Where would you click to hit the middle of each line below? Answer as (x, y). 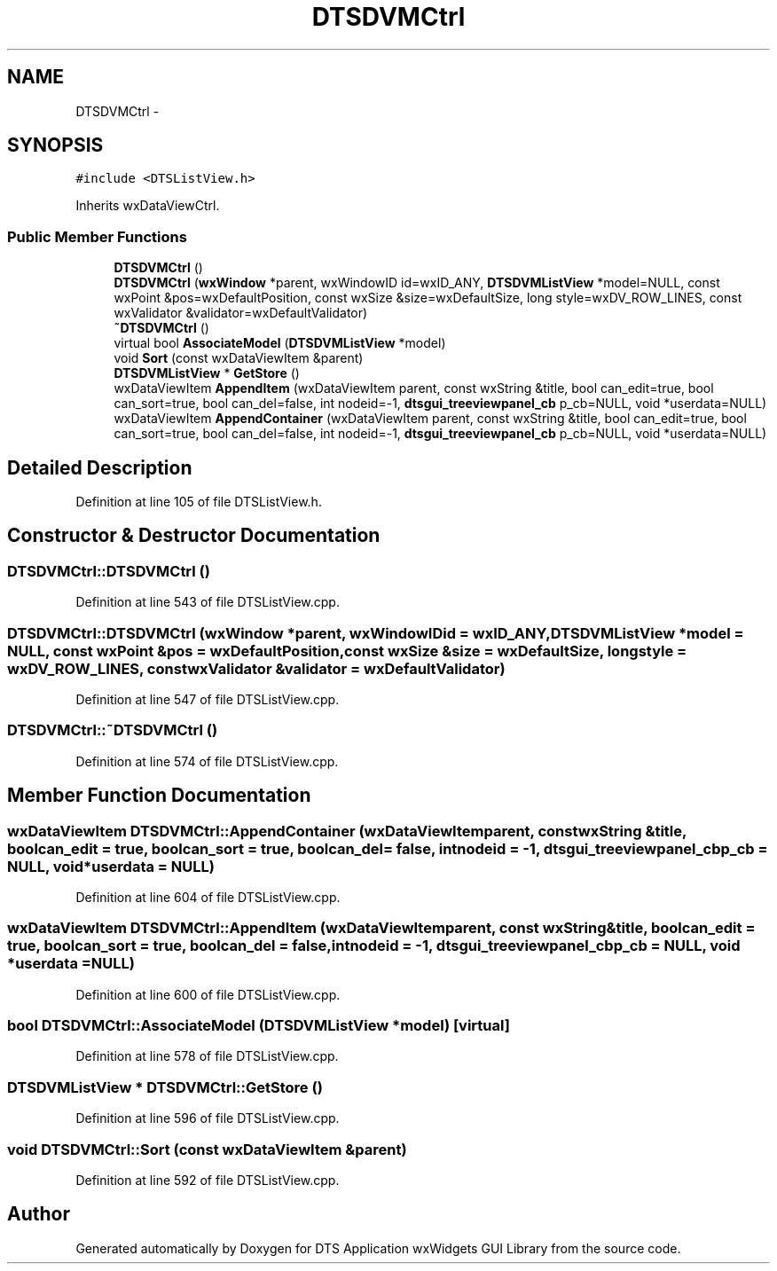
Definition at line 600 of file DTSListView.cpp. (208, 994)
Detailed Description (100, 467)
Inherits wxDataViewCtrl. (148, 206)
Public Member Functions (97, 236)
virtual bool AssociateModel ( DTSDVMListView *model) (280, 343)
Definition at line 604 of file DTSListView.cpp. (208, 897)
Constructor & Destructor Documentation (194, 536)
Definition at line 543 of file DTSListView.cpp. (208, 602)
